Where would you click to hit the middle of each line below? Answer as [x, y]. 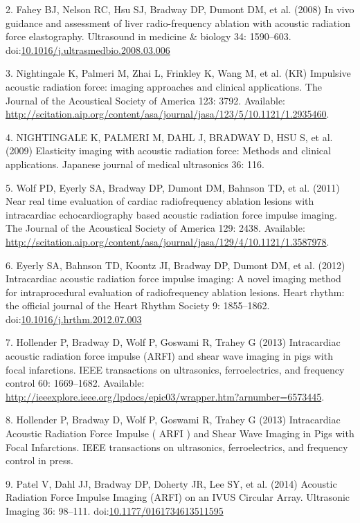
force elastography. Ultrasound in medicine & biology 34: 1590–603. [148, 36]
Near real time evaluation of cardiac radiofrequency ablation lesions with [160, 201]
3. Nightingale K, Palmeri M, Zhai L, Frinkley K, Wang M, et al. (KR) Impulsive [178, 73]
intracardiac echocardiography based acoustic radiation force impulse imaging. [171, 214]
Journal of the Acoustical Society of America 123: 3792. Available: [146, 100]
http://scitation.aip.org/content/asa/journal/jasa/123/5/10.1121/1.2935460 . [168, 114]
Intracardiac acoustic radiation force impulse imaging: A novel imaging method [173, 278]
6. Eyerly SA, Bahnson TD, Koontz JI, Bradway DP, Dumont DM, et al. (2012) [175, 265]
